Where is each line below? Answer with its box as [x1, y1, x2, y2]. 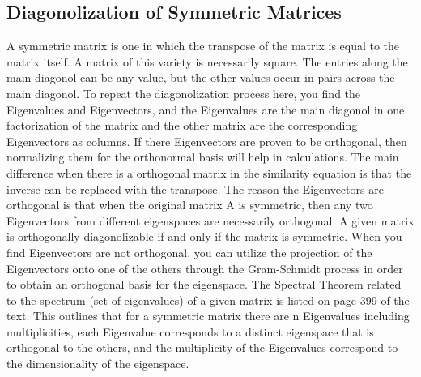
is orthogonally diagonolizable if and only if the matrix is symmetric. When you [6, 228, 402, 245]
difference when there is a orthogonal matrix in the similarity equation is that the [6, 164, 412, 181]
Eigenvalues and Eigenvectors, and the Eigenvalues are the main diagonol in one [6, 101, 405, 118]
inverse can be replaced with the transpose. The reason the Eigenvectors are [6, 180, 384, 197]
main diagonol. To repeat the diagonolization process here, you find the [6, 84, 361, 101]
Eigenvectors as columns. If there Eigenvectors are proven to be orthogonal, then [6, 132, 407, 149]
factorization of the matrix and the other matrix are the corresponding [6, 117, 358, 134]
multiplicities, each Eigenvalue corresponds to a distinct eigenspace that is [6, 323, 374, 340]
